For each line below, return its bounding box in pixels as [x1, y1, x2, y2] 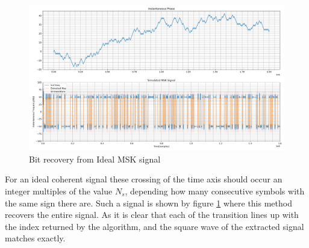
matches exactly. [5, 232, 66, 244]
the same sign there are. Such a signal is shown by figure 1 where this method [5, 196, 292, 209]
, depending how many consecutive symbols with [125, 185, 305, 197]
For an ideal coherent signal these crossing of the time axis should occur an [5, 173, 282, 185]
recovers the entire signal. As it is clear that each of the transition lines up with [5, 208, 299, 221]
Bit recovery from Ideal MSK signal [29, 152, 161, 165]
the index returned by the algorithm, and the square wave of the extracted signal [5, 220, 304, 232]
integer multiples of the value [5, 185, 113, 197]
